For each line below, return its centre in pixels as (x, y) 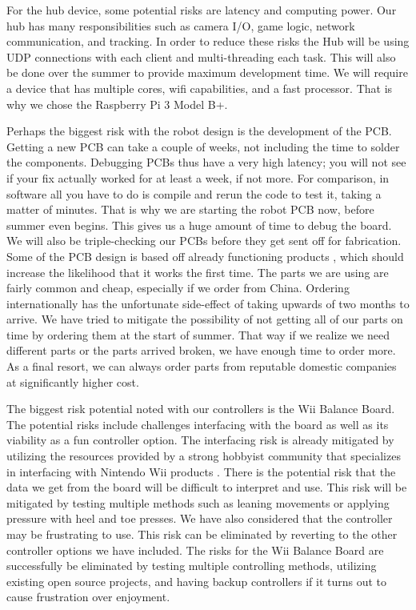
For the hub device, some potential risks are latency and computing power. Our (202, 10)
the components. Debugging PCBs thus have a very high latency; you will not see (206, 162)
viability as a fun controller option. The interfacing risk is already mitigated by (200, 440)
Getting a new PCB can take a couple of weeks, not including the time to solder (203, 146)
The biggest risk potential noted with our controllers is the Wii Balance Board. (201, 409)
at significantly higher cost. (73, 381)
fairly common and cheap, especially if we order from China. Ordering (178, 288)
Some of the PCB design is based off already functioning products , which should (205, 256)
